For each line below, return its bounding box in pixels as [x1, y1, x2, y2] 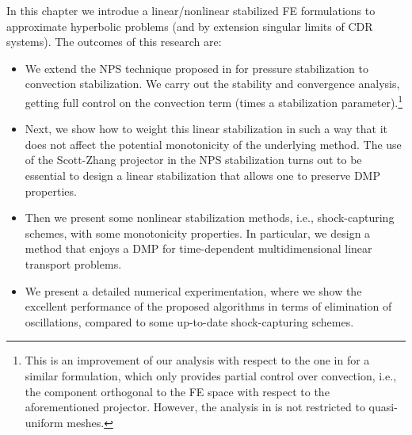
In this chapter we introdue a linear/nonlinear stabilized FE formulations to [6, 2, 376, 18]
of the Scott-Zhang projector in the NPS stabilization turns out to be [25, 151, 362, 168]
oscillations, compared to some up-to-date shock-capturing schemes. [25, 313, 354, 330]
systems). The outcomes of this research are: [6, 33, 222, 50]
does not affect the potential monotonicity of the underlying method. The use [25, 135, 402, 152]
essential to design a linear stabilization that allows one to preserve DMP [25, 167, 380, 183]
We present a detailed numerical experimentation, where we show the [25, 282, 362, 299]
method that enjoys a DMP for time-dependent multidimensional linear [25, 240, 372, 257]
